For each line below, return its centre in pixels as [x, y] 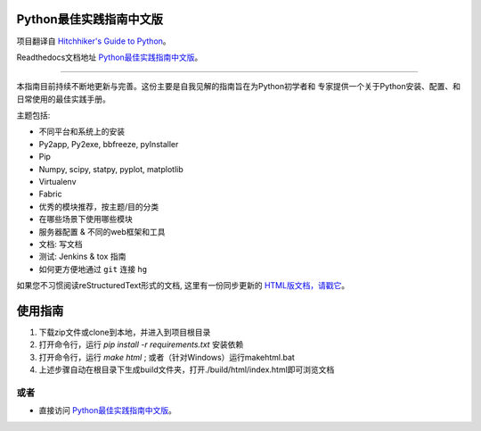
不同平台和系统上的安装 [82, 132]
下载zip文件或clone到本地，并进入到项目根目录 [125, 332]
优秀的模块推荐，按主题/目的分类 [99, 206]
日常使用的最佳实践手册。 [63, 99]
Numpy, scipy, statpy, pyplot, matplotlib [111, 169]
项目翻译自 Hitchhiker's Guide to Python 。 [94, 41]
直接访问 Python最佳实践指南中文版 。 [108, 410]
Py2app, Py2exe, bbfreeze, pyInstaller [109, 144]
